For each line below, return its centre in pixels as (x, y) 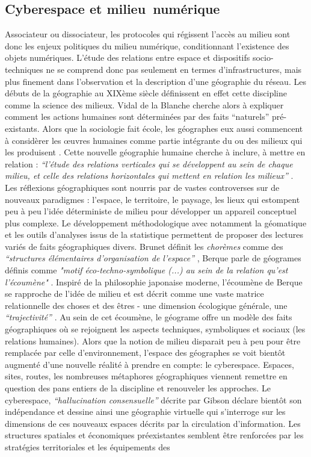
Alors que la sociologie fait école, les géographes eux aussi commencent (173, 128)
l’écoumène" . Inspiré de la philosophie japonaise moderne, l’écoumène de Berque (154, 281)
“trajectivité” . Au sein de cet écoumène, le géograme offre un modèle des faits (149, 317)
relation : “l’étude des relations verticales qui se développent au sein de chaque (149, 163)
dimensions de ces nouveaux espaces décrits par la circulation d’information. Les (153, 423)
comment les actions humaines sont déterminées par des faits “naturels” (137, 117)
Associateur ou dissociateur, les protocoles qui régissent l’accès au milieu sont (148, 34)
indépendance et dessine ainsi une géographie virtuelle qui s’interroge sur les (145, 412)
